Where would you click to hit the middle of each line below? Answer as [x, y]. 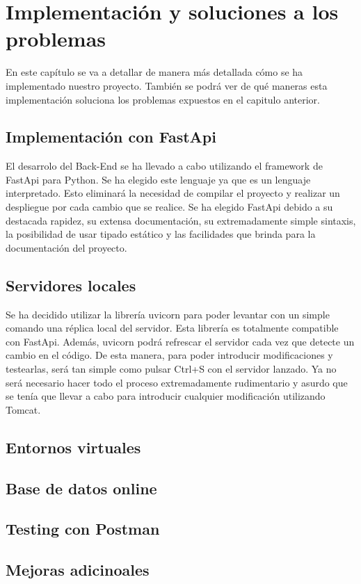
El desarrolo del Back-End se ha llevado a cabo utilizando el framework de [164, 166]
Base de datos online [81, 488]
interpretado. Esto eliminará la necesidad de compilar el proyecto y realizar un [173, 193]
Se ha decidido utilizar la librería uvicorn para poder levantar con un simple [168, 314]
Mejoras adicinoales [78, 570]
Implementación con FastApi [111, 137]
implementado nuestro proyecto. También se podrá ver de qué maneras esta [167, 85]
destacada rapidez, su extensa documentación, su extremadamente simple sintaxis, [181, 220]
